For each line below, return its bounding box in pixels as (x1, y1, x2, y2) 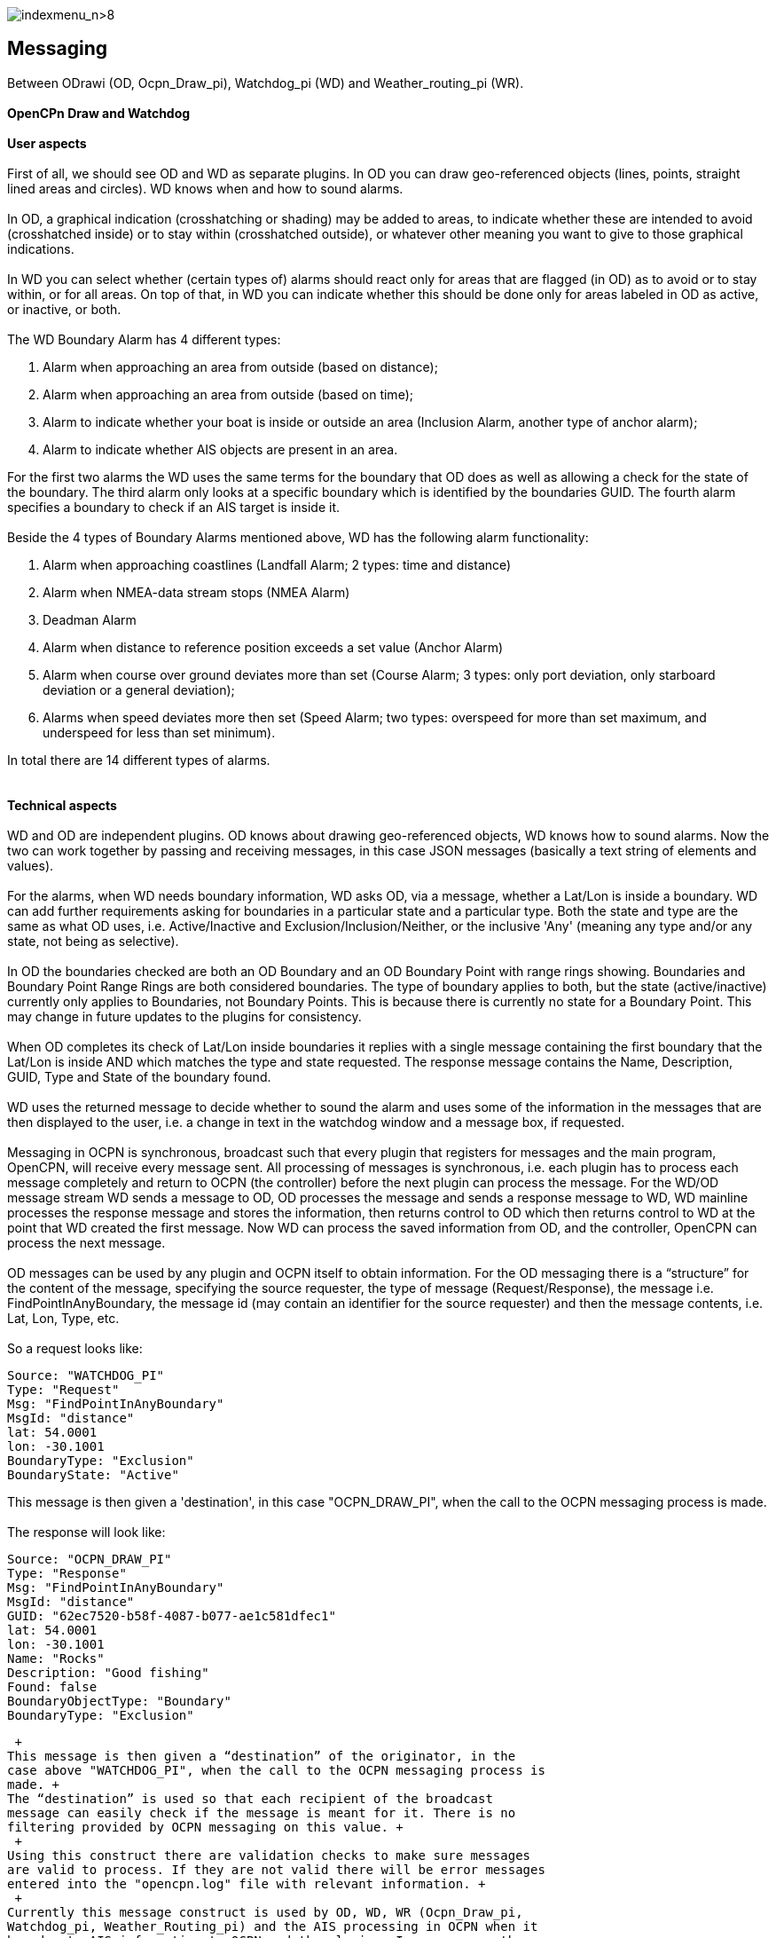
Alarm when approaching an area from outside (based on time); (43, 386, 413, 402)
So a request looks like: (7, 1340, 143, 1356)
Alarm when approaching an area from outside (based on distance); (43, 358, 438, 374)
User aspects (7, 135, 87, 151)
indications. (7, 240, 74, 256)
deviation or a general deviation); (43, 681, 235, 697)
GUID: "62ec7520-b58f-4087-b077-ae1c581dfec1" (7, 1608, 336, 1623)
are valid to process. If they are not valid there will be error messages (7, 1862, 545, 1877)
